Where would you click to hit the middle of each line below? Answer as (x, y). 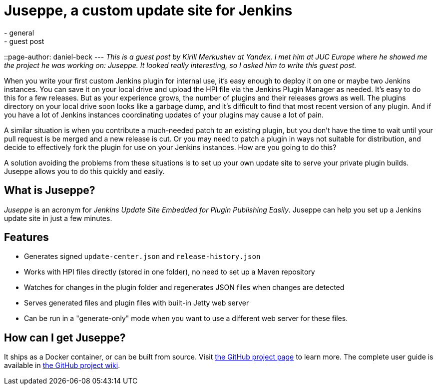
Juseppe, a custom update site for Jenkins (148, 10)
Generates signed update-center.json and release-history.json (142, 256)
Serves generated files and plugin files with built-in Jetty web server (137, 303)
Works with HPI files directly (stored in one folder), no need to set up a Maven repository (170, 272)
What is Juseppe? (50, 190)
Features (26, 237)
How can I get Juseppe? (65, 337)
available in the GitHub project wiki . (62, 365)
